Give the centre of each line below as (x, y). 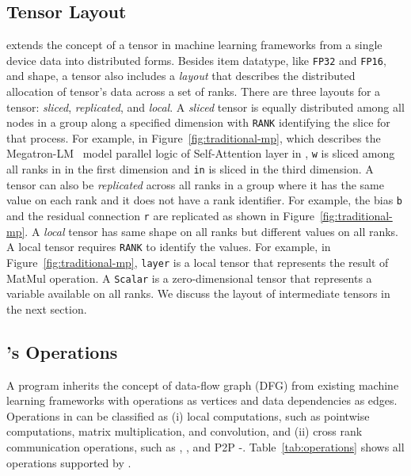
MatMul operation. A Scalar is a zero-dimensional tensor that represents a (189, 278)
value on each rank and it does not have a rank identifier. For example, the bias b (205, 200)
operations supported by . (69, 462)
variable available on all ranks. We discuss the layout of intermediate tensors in (198, 293)
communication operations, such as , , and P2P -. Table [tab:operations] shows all (205, 447)
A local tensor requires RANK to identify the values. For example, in (169, 247)
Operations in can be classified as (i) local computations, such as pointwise (188, 415)
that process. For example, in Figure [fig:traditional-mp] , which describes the (194, 137)
